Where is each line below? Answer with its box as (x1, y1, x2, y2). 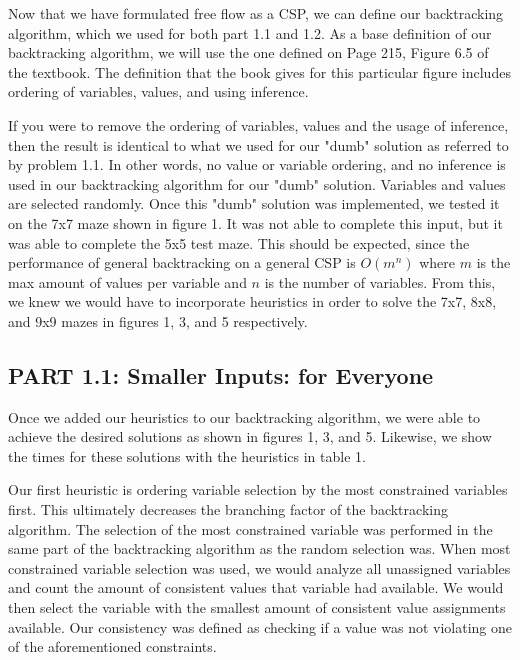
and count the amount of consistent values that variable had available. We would (8, 577, 504, 598)
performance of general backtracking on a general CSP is (8, 252, 356, 273)
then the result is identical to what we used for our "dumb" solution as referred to (8, 134, 509, 155)
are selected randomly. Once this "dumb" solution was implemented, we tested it (8, 193, 500, 214)
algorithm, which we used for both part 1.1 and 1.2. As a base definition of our (8, 22, 492, 43)
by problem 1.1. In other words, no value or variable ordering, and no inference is (8, 154, 506, 175)
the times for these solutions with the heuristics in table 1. (8, 445, 366, 466)
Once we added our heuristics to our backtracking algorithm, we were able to (8, 406, 481, 427)
